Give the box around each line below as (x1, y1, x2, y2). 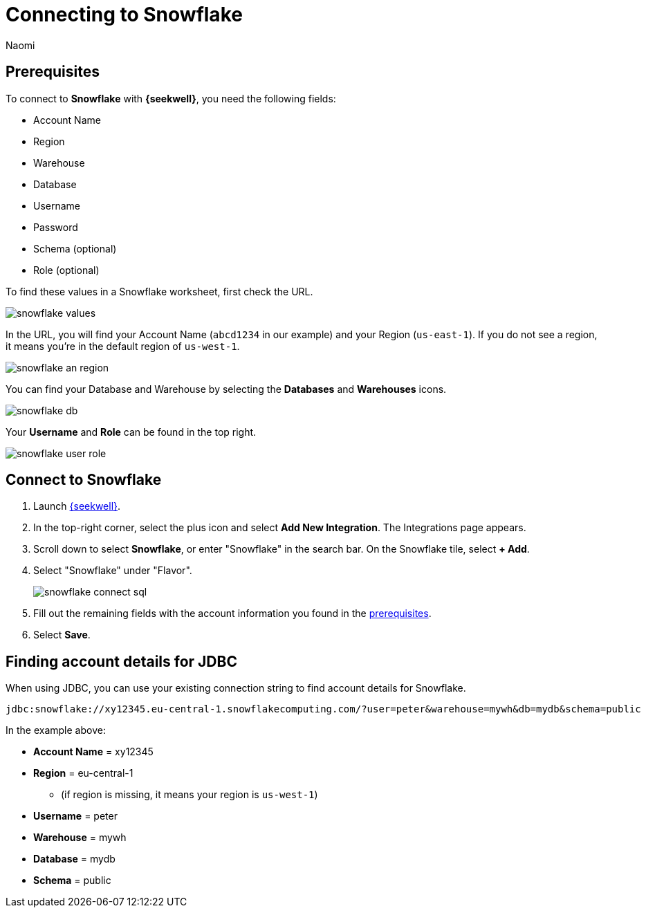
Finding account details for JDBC (6, 652, 237, 670)
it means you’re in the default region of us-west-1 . (6, 340, 240, 352)
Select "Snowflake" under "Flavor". (33, 564, 192, 577)
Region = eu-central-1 (33, 767, 133, 780)
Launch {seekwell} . (33, 500, 121, 513)
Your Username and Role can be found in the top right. (6, 425, 257, 438)
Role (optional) (33, 264, 100, 276)
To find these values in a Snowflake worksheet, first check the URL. (6, 285, 313, 297)
